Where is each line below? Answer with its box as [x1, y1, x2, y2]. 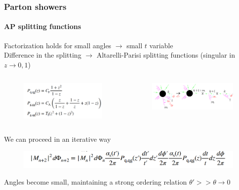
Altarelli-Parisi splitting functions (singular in [96, 50, 236, 60]
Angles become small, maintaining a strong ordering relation [4, 176, 187, 187]
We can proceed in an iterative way [4, 134, 111, 144]
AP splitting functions [4, 21, 81, 32]
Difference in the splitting [4, 50, 81, 60]
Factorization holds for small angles [4, 40, 112, 50]
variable [149, 40, 173, 50]
